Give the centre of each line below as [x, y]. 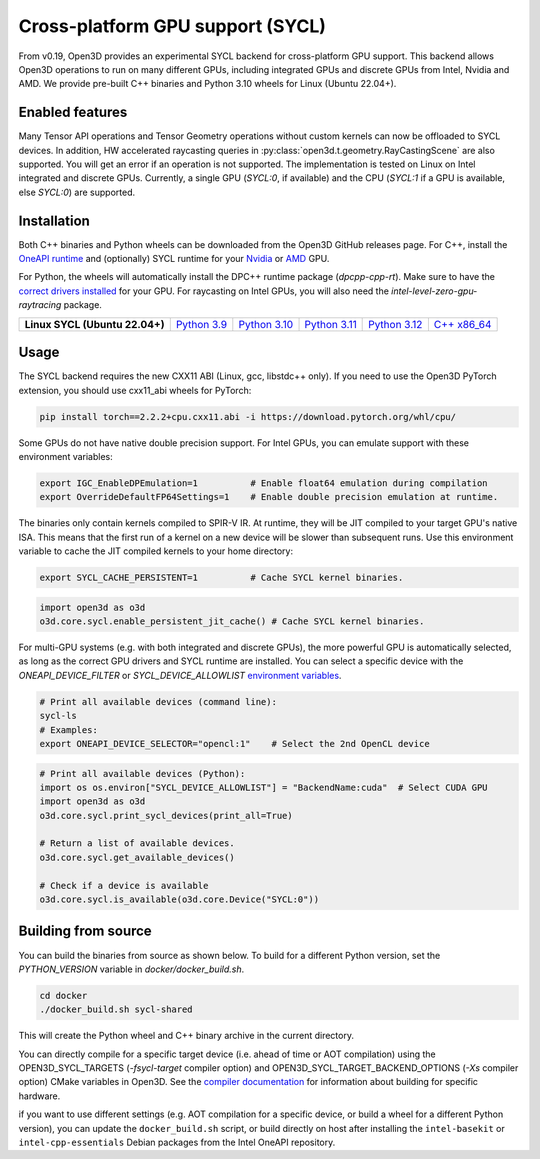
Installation [54, 220]
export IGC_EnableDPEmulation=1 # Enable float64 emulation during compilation [264, 483]
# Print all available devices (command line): [158, 701]
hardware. [39, 1096]
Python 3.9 [201, 324]
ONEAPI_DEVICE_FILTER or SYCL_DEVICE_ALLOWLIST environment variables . [180, 675]
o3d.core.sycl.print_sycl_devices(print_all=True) [166, 815]
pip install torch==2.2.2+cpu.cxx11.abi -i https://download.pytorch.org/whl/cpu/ [248, 416]
